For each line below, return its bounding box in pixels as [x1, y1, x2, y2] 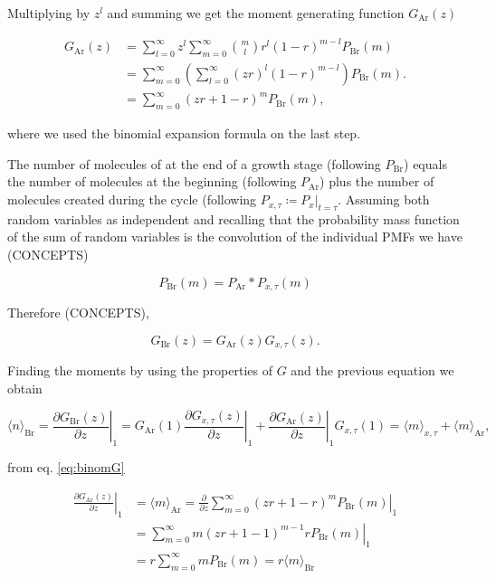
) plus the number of [320, 172, 434, 191]
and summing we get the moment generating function [107, 4, 405, 22]
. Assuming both [338, 190, 430, 209]
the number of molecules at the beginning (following [7, 172, 297, 191]
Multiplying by [7, 4, 91, 22]
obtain [7, 378, 43, 397]
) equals [404, 154, 447, 173]
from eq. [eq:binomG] [7, 458, 125, 477]
